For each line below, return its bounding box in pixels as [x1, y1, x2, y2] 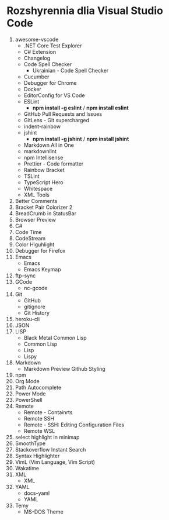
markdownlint [23, 147, 57, 154]
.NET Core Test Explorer [23, 42, 82, 49]
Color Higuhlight [15, 241, 55, 248]
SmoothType [15, 440, 46, 447]
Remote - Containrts [23, 408, 73, 416]
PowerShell [15, 396, 43, 403]
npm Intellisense [23, 154, 64, 161]
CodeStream [15, 235, 46, 242]
